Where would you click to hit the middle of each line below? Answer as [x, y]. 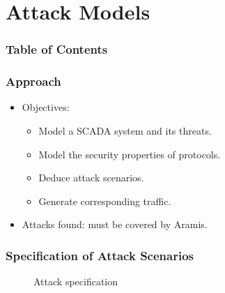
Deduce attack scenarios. [91, 178]
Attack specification [76, 281]
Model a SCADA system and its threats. [125, 131]
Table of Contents [57, 49]
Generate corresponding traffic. [105, 201]
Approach [33, 81]
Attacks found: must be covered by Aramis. [115, 224]
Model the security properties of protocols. [130, 154]
